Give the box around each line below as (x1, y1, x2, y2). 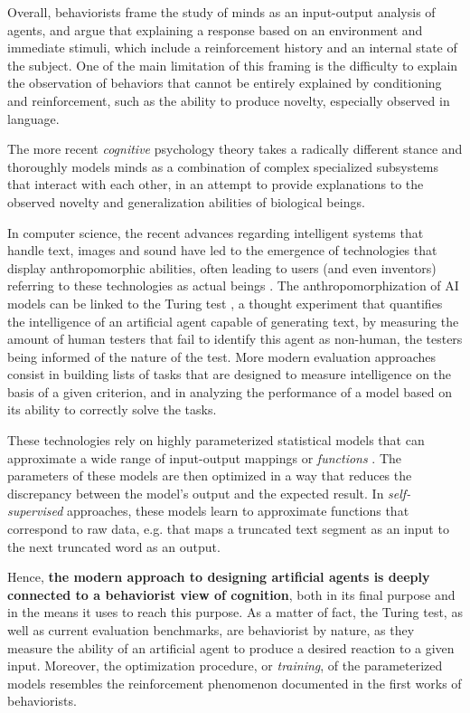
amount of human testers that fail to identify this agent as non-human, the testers (7, 329, 463, 348)
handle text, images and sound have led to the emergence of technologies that (7, 241, 437, 260)
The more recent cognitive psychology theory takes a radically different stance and (7, 139, 463, 158)
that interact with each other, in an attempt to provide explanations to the (7, 175, 424, 194)
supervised (7, 501, 63, 520)
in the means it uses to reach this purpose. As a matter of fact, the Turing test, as (7, 603, 463, 622)
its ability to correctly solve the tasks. (7, 400, 217, 419)
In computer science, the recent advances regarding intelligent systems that (7, 223, 424, 242)
